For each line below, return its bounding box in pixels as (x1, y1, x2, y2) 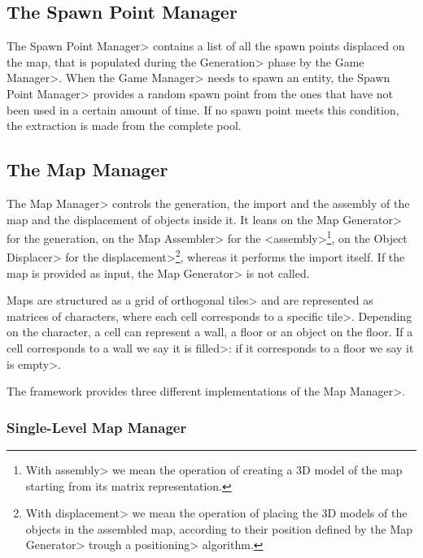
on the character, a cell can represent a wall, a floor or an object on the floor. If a (7, 323, 413, 340)
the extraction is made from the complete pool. (7, 117, 242, 134)
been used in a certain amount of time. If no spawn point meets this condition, (7, 101, 399, 118)
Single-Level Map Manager (7, 417, 187, 437)
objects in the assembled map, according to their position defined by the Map (25, 520, 413, 537)
